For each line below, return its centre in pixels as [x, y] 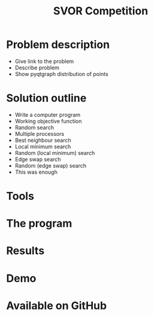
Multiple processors [40, 133]
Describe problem [37, 68]
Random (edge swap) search [51, 165]
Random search [34, 127]
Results [25, 251]
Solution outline [46, 98]
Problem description [58, 45]
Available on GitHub [56, 306]
